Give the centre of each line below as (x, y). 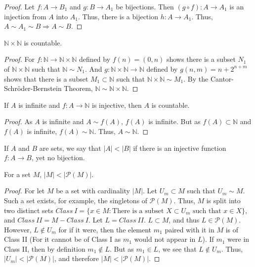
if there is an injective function (180, 148)
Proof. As (18, 121)
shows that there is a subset (46, 78)
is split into (223, 200)
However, (18, 229)
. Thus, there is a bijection (118, 16)
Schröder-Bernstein (33, 88)
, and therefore (76, 258)
